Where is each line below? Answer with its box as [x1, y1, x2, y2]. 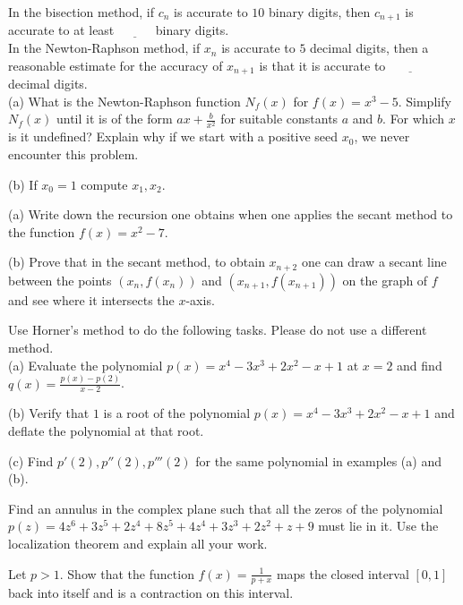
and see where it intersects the [8, 290, 175, 309]
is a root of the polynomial [103, 404, 251, 422]
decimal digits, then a [310, 38, 429, 57]
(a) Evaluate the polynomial [8, 355, 163, 374]
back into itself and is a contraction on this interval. [8, 584, 294, 602]
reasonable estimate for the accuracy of [8, 55, 223, 74]
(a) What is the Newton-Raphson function [8, 91, 241, 110]
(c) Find [8, 451, 54, 470]
